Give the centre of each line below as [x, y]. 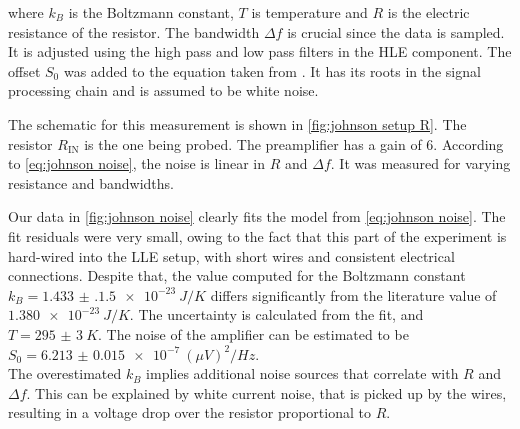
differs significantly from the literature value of [353, 294]
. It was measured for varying [420, 163]
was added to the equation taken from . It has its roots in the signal [272, 70]
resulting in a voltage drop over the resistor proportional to [189, 412]
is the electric [428, 12]
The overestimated [65, 373]
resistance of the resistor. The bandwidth [134, 31]
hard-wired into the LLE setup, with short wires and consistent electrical [231, 255]
